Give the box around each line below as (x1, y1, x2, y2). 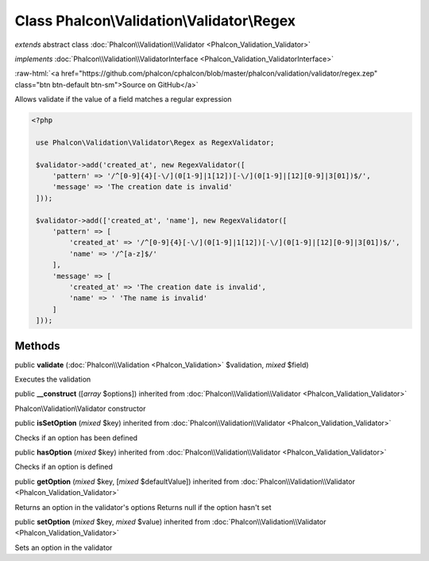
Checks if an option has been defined (14, 433, 138, 443)
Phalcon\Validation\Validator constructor (14, 404, 146, 413)
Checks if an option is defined (14, 462, 113, 472)
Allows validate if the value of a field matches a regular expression (14, 95, 232, 104)
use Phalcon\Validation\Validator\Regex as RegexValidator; (36, 137, 275, 147)
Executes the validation (14, 374, 91, 385)
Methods (14, 339, 60, 353)
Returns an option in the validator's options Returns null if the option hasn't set (14, 502, 272, 512)
